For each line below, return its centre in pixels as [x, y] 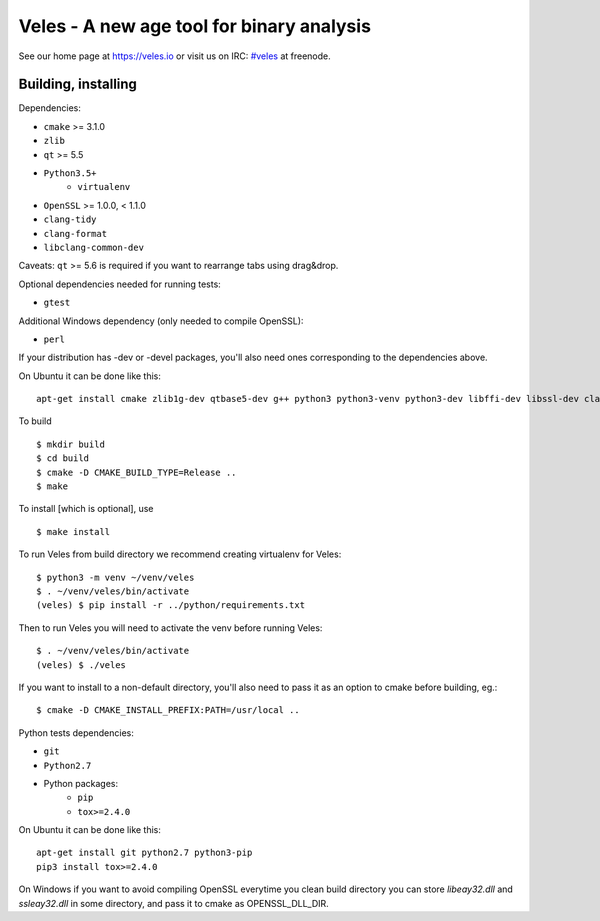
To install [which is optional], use [86, 509]
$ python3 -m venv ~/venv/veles [115, 577]
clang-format [75, 233]
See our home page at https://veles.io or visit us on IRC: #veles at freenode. [174, 56]
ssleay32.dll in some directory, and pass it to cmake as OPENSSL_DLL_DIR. [173, 903]
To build [35, 421]
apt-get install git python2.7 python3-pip [144, 853]
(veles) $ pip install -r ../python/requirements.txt [170, 605]
